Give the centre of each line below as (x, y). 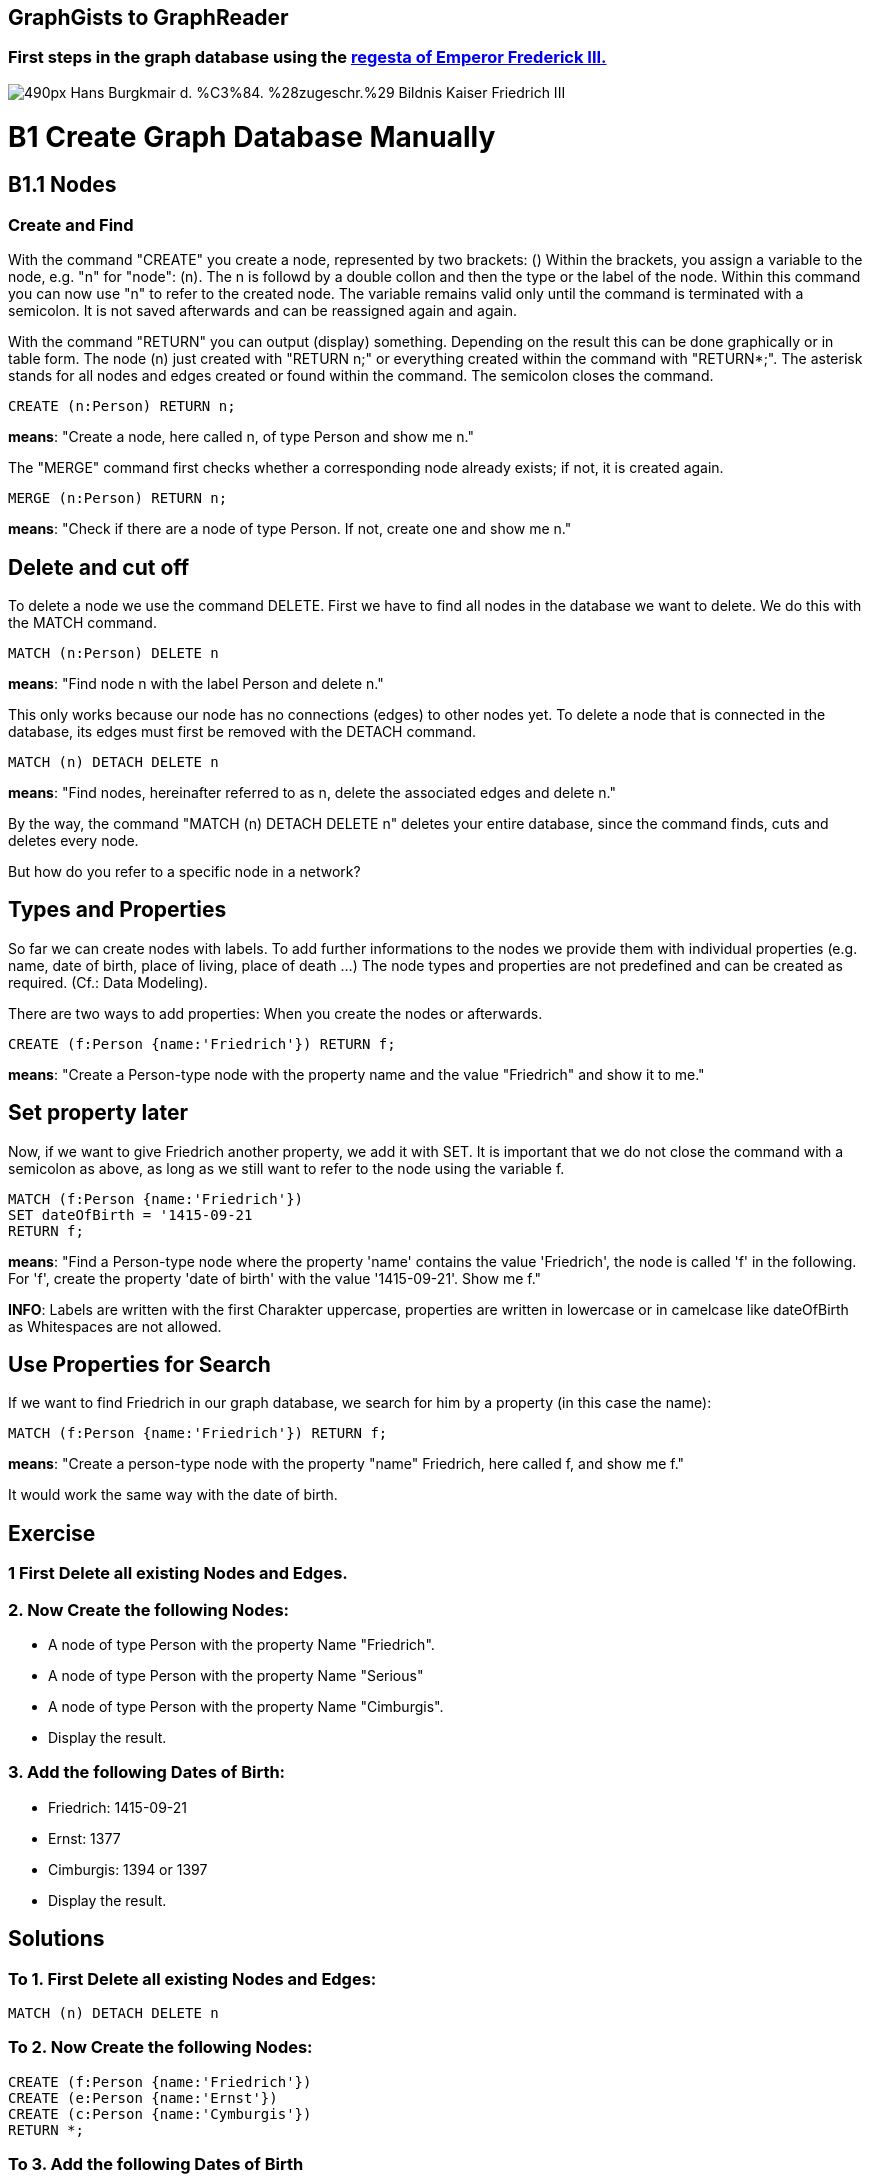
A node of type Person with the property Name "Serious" (236, 1676)
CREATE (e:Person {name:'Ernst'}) (143, 2097)
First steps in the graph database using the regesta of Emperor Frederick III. (307, 57)
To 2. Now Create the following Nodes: (160, 2047)
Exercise (52, 1533)
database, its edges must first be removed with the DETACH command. (242, 731)
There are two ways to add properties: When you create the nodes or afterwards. (275, 1013)
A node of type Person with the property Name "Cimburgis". (246, 1707)
